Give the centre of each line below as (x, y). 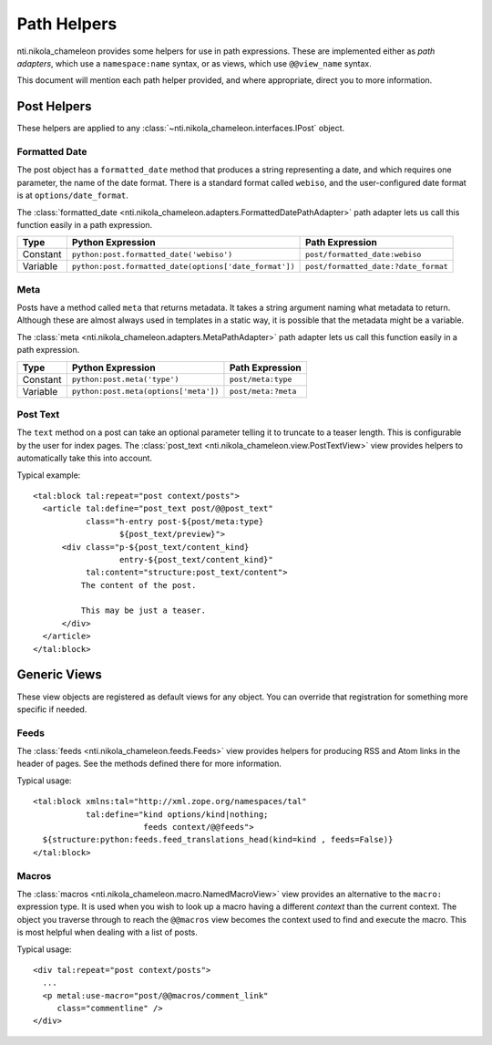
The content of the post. (138, 585)
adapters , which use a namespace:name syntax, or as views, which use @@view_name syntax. (195, 63)
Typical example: (49, 475)
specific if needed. (52, 709)
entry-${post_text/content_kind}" (196, 559)
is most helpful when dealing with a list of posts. (107, 932)
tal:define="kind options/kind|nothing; (177, 814)
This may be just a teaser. (143, 610)
